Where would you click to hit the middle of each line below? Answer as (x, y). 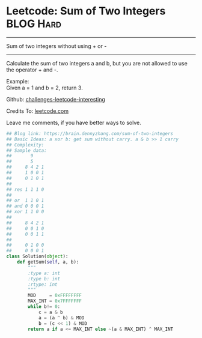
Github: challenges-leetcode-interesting (56, 99)
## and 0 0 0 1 (25, 206)
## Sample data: (26, 150)
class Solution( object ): (37, 256)
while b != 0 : (44, 307)
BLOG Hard (34, 24)
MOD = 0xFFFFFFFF (55, 295)
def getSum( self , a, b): (48, 262)
